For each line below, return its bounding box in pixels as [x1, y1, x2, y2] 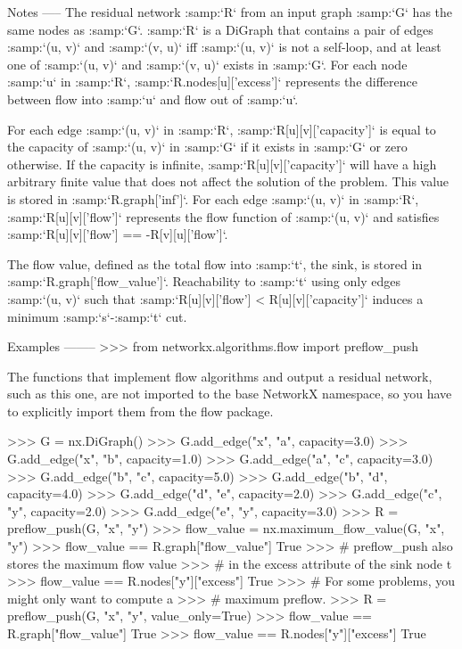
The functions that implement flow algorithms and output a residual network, [7, 366, 433, 385]
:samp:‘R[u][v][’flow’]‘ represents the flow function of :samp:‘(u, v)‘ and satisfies [7, 207, 440, 226]
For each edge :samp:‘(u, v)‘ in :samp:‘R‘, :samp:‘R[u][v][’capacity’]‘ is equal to [7, 119, 436, 138]
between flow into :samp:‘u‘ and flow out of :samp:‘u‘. [7, 89, 299, 108]
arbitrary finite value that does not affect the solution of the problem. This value [7, 172, 450, 191]
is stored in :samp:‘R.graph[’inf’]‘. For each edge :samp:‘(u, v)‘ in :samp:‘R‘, [7, 189, 419, 208]
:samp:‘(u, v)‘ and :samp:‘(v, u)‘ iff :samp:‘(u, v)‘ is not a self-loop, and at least [7, 37, 441, 56]
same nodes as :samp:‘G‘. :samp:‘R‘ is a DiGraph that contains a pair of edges [7, 20, 433, 38]
